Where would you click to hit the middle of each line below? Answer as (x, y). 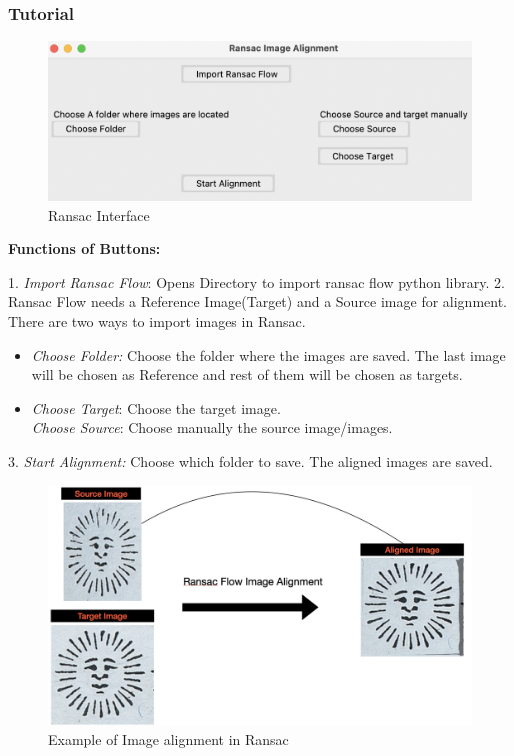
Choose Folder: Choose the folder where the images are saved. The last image (268, 354)
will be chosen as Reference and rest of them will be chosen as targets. (247, 374)
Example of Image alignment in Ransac (168, 739)
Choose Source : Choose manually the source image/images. (212, 427)
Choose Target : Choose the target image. (156, 407)
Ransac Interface (99, 214)
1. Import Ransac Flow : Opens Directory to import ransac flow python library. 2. (256, 281)
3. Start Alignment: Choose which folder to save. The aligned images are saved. (250, 460)
